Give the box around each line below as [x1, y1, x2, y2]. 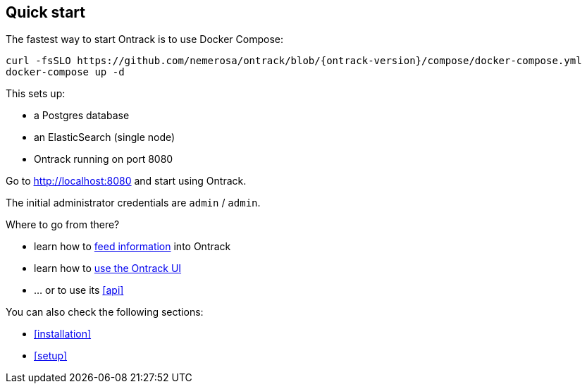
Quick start [6, 4, 85, 21]
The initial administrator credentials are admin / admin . [6, 197, 261, 209]
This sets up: [6, 87, 66, 100]
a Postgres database [34, 109, 130, 122]
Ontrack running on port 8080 [34, 153, 173, 166]
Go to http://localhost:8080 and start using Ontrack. [6, 175, 247, 187]
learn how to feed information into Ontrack [34, 240, 231, 253]
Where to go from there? [6, 218, 120, 231]
